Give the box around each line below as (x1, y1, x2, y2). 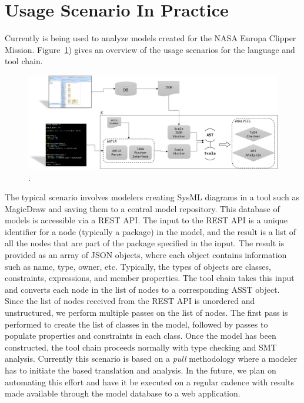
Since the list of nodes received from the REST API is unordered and (5, 295, 255, 307)
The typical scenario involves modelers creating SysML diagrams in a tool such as (5, 191, 299, 203)
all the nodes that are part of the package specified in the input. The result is (5, 237, 285, 249)
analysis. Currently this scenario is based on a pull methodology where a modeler (5, 352, 298, 365)
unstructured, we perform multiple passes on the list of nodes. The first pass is (5, 306, 288, 319)
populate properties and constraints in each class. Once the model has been (5, 329, 276, 342)
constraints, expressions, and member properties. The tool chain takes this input (5, 272, 295, 284)
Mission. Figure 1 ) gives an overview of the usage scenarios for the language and (5, 43, 295, 55)
